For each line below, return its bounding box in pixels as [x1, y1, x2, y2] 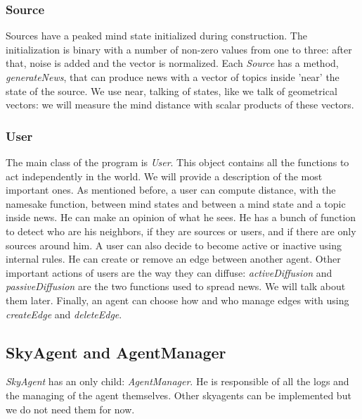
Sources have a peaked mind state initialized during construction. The [6, 28, 307, 43]
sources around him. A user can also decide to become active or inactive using [6, 237, 342, 252]
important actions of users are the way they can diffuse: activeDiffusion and [6, 265, 332, 280]
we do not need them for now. [6, 401, 135, 416]
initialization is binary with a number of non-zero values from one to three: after [6, 42, 352, 56]
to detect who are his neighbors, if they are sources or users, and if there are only [6, 223, 356, 238]
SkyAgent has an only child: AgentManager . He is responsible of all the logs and [6, 374, 349, 389]
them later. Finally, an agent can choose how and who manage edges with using [6, 292, 349, 307]
